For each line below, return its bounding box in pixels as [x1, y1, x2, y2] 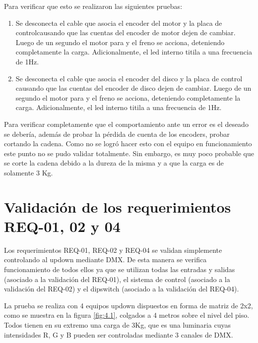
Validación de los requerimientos [4, 196, 231, 217]
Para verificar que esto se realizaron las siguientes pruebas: [4, 1, 183, 11]
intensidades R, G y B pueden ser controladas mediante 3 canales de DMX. [4, 329, 233, 340]
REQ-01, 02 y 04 [4, 216, 121, 236]
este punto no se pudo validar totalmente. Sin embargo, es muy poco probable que [4, 148, 254, 158]
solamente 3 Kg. [4, 167, 53, 177]
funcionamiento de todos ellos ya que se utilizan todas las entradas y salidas [4, 264, 235, 274]
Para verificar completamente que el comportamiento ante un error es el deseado [4, 118, 249, 129]
